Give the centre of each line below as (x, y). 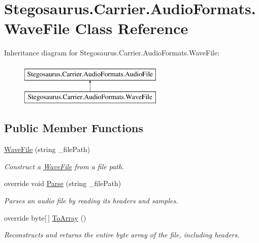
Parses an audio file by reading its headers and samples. (91, 201)
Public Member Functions (74, 128)
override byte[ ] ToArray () (45, 217)
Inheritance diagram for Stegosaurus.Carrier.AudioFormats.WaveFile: (112, 53)
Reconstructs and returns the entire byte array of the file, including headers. (122, 235)
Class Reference (132, 28)
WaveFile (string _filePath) (47, 149)
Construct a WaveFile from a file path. (64, 166)
